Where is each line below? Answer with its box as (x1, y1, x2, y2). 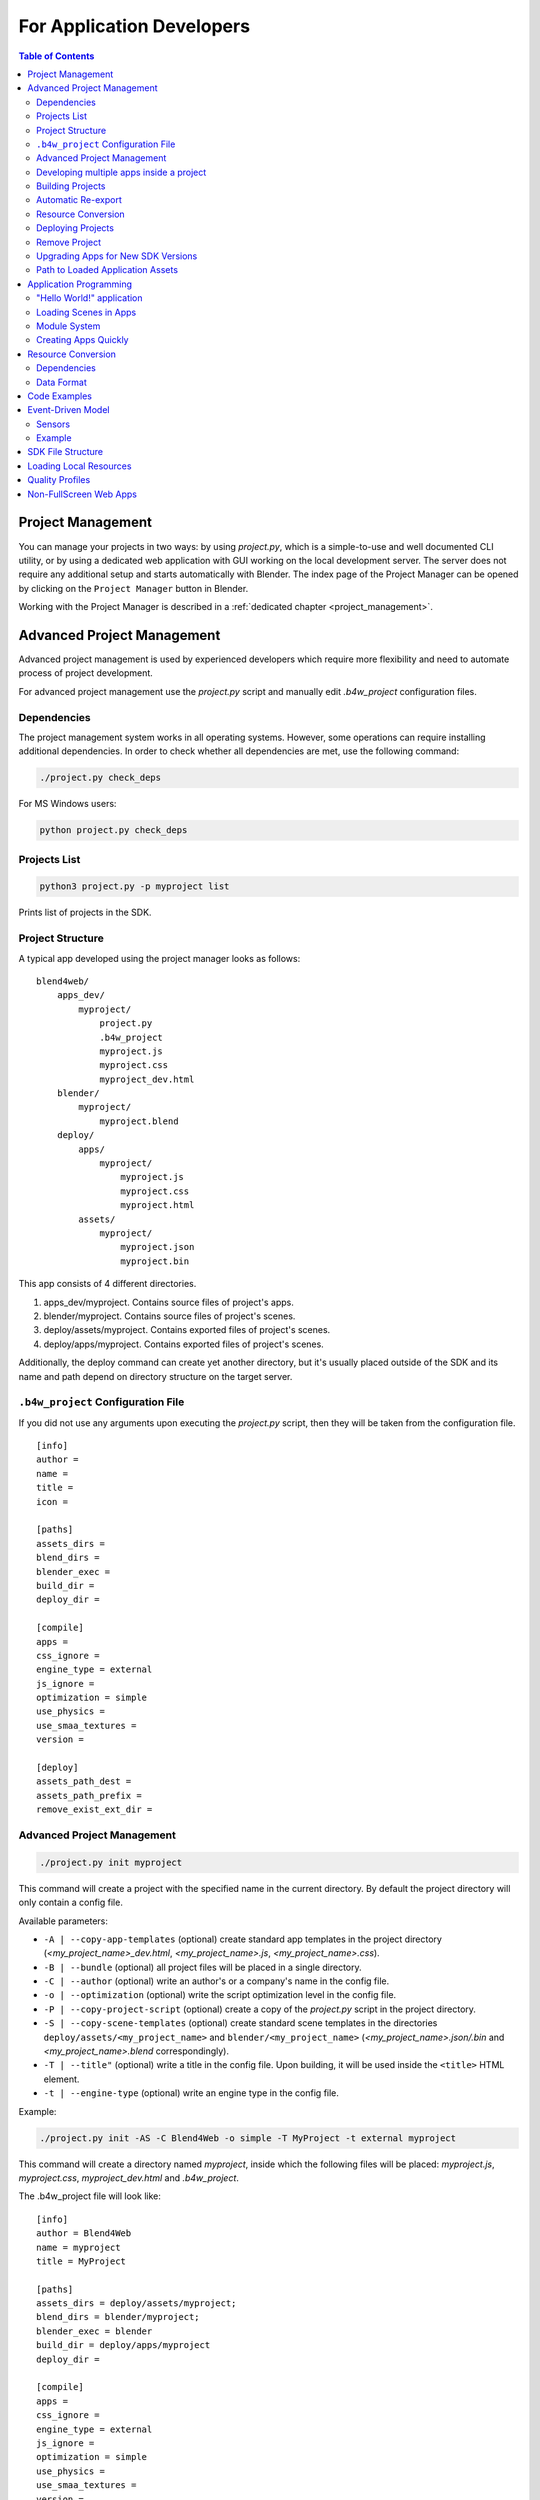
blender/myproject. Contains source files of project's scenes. (43, 1310, 296, 1322)
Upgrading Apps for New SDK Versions (36, 250, 198, 262)
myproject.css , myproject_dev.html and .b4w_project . (18, 2171, 240, 2184)
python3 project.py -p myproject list (39, 881, 230, 892)
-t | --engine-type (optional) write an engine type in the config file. (43, 2087, 340, 2099)
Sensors (36, 418, 70, 430)
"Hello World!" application (36, 292, 144, 304)
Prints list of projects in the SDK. (18, 906, 152, 919)
